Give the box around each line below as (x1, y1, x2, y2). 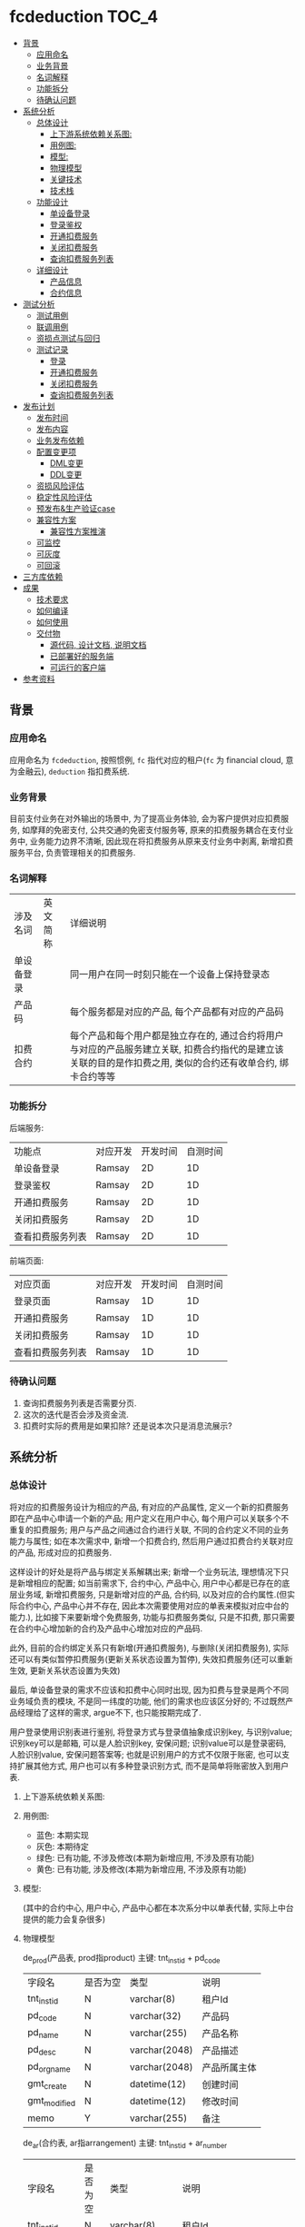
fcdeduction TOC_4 (9, 6, 159, 27)
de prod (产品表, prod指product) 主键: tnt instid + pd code (22, 1952, 221, 1965)
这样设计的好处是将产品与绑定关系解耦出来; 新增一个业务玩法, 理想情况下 (9, 1566, 281, 1577)
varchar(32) (130, 2010, 182, 2023)
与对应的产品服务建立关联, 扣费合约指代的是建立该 (69, 1043, 284, 1055)
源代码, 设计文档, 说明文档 (49, 638, 147, 650)
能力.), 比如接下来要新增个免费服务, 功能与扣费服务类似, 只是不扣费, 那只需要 (9, 1611, 296, 1622)
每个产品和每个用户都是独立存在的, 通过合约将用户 (69, 1029, 284, 1042)
